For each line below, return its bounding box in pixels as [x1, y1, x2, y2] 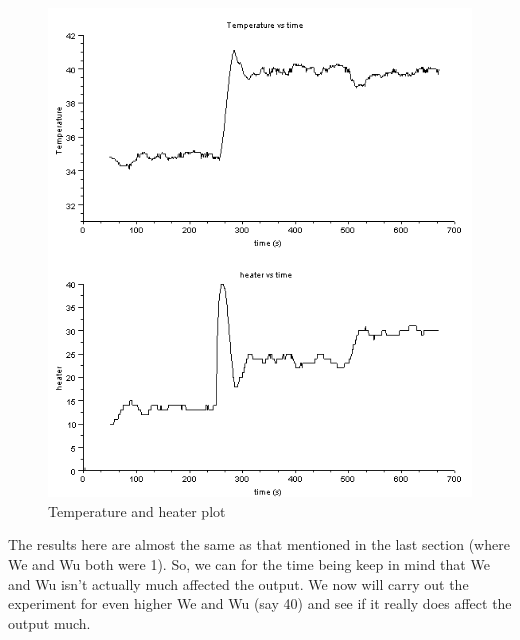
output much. [8, 612, 91, 633]
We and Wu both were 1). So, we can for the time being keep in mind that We [8, 554, 490, 574]
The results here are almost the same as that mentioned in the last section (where [8, 534, 510, 555]
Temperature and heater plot [48, 500, 226, 521]
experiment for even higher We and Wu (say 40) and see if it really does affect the [8, 593, 512, 614]
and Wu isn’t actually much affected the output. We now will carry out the [8, 573, 469, 594]
